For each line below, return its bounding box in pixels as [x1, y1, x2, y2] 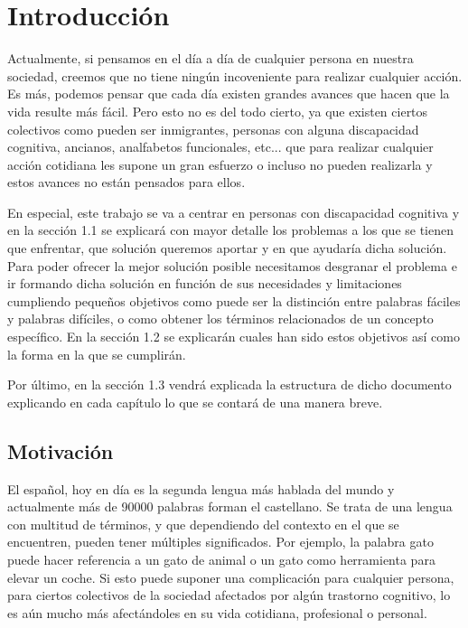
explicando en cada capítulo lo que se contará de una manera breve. [7, 392, 383, 411]
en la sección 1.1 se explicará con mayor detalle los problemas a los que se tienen [7, 220, 454, 239]
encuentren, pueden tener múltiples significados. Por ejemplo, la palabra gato [7, 532, 434, 551]
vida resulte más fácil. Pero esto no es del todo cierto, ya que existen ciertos [7, 101, 428, 120]
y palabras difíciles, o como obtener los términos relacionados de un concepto [7, 309, 434, 328]
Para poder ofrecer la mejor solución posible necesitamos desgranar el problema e [7, 256, 457, 275]
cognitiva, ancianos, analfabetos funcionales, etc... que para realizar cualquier [7, 137, 434, 156]
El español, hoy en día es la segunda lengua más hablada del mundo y [7, 479, 395, 498]
